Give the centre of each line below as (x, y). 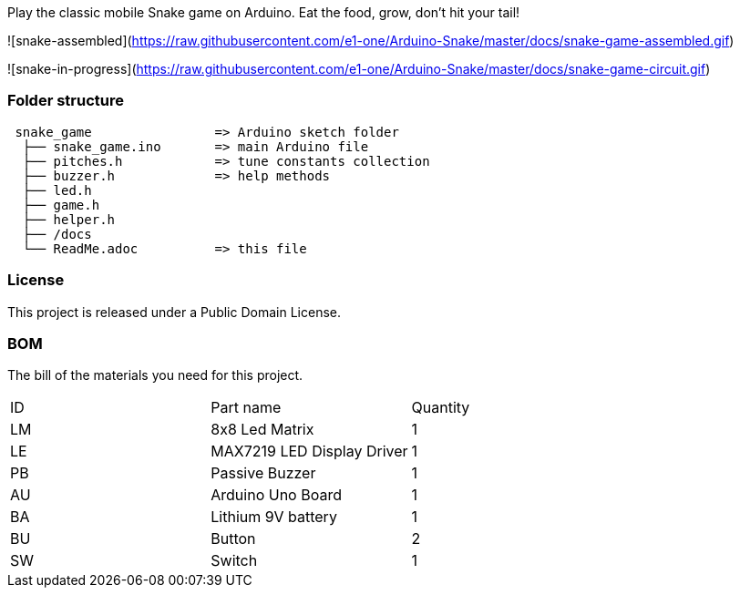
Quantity (441, 408)
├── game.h (61, 205)
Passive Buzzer (263, 473)
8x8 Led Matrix (262, 430)
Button (233, 539)
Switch (234, 561)
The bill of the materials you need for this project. (155, 375)
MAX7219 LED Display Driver (309, 451)
